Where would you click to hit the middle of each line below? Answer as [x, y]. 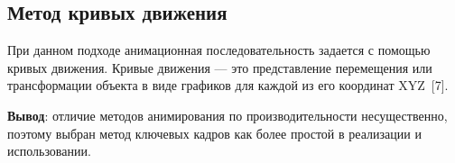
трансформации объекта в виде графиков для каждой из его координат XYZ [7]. [228, 85]
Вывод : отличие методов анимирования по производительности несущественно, [227, 115]
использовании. [49, 151]
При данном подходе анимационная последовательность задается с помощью [219, 50]
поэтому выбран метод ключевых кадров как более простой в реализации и [214, 133]
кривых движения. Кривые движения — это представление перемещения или [220, 67]
